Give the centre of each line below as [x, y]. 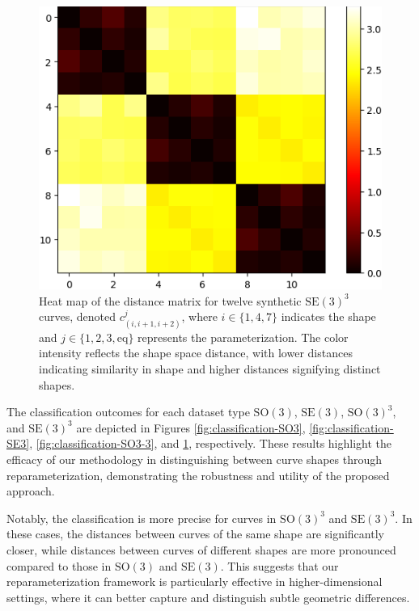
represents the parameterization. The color [243, 337]
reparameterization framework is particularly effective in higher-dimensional [195, 582]
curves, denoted [78, 316]
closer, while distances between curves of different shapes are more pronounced [201, 549]
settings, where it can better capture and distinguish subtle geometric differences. [208, 597]
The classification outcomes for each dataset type [128, 412]
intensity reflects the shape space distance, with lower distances [196, 353]
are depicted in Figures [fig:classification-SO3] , [191, 427]
